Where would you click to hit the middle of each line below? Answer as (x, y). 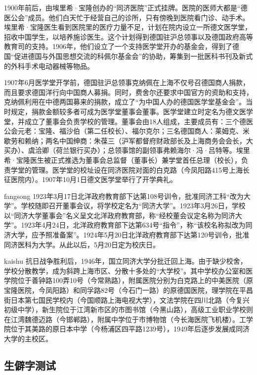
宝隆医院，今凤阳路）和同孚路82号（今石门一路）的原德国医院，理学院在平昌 (128, 290)
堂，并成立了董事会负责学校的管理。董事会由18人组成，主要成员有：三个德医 (128, 121)
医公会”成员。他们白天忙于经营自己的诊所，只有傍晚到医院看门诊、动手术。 (127, 17)
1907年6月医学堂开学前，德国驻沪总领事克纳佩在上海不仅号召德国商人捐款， (127, 82)
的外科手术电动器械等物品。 (49, 66)
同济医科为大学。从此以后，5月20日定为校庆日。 (82, 244)
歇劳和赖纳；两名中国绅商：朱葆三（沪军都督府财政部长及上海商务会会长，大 (128, 140)
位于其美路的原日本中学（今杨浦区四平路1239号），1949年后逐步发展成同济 (130, 329)
